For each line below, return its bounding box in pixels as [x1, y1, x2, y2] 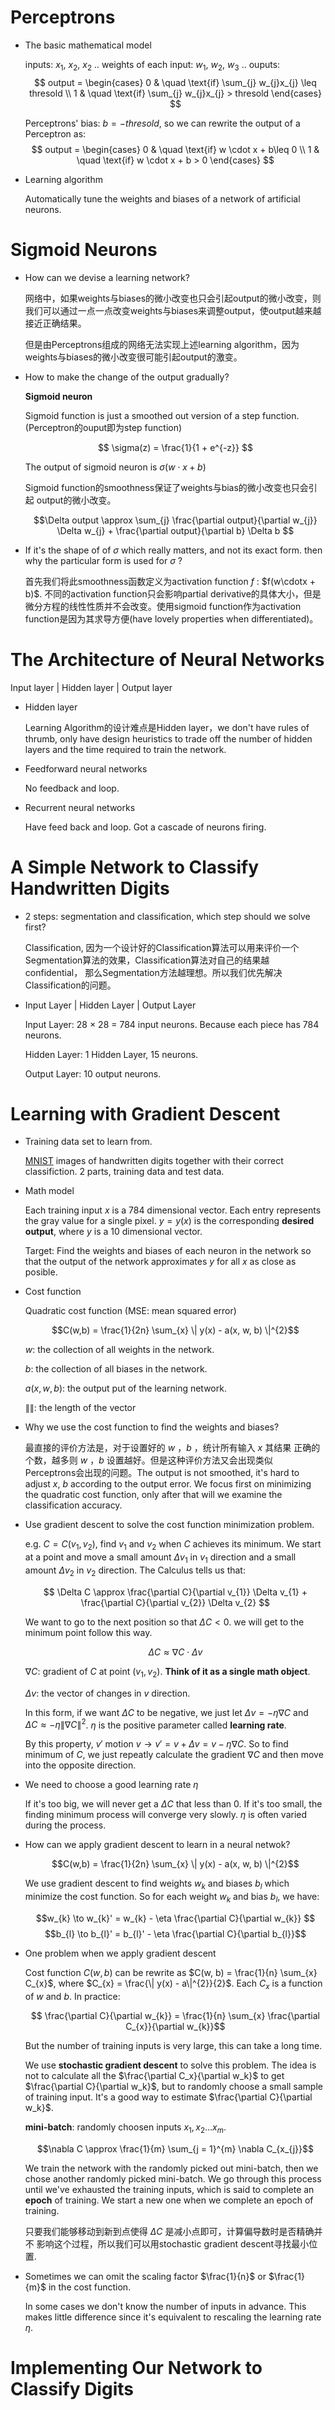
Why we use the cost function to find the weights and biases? [24, 1421, 280, 1433]
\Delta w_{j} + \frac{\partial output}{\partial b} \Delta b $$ [56, 524, 295, 536]
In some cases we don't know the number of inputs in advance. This [24, 2300, 307, 2312]
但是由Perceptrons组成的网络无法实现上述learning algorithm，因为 [24, 338, 300, 350]
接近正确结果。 [24, 317, 87, 329]
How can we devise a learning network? [24, 271, 190, 283]
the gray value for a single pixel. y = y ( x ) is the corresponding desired [24, 1215, 315, 1227]
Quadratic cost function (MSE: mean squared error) [24, 1305, 237, 1317]
